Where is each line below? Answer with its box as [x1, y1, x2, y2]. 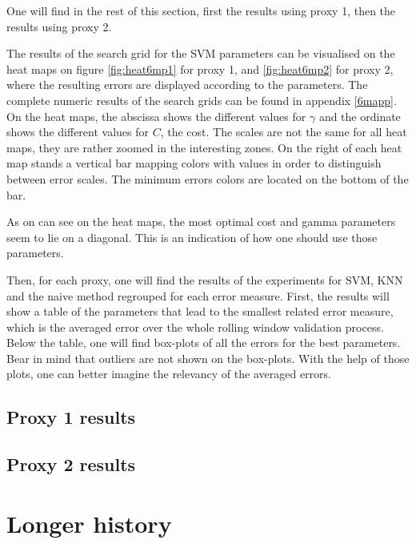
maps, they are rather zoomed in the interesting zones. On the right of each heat [6, 139, 402, 155]
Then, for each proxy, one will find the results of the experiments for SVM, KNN [6, 271, 403, 288]
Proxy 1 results [6, 405, 136, 429]
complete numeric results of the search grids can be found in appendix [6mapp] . [6, 91, 397, 108]
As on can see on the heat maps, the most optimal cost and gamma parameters [6, 213, 396, 230]
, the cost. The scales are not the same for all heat [160, 123, 407, 140]
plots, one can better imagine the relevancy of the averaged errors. [6, 365, 331, 382]
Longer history [6, 506, 172, 539]
